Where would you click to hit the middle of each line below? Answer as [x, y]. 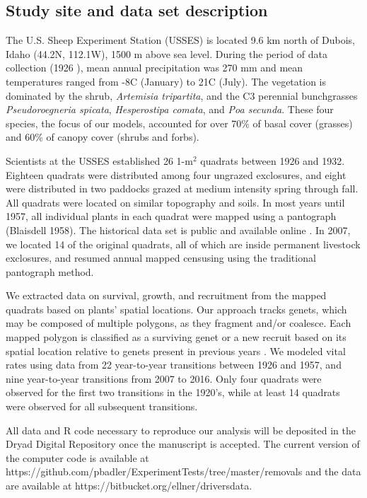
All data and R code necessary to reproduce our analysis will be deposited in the [181, 430]
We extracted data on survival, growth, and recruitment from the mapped [166, 295]
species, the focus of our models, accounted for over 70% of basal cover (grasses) [179, 123]
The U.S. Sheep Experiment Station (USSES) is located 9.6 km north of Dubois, [180, 40]
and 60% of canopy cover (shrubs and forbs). [103, 137]
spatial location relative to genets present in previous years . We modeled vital [176, 351]
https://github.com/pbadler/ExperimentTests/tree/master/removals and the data [183, 471]
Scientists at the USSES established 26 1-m [99, 160]
